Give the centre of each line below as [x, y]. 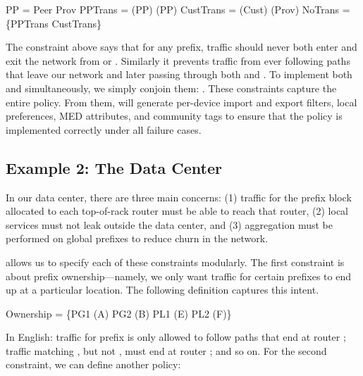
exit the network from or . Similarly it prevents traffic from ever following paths [178, 60]
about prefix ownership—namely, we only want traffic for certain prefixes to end [179, 276]
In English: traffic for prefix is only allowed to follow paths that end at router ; [176, 337]
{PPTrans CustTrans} [54, 23]
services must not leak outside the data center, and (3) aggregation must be [170, 224]
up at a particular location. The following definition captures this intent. [162, 290]
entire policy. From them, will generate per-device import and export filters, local [181, 102]
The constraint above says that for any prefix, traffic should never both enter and [181, 47]
